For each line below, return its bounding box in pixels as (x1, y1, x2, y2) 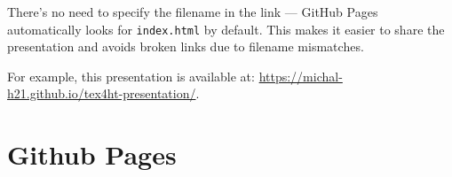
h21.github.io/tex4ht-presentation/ (7, 84, 196, 103)
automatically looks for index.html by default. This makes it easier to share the (7, 19, 445, 38)
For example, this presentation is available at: (7, 66, 255, 85)
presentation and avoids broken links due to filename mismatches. (7, 37, 364, 56)
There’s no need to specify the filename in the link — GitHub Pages (7, 3, 378, 20)
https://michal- (258, 66, 343, 85)
